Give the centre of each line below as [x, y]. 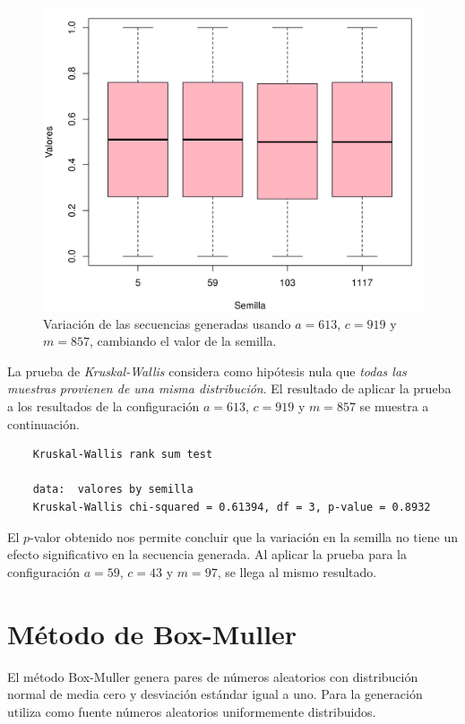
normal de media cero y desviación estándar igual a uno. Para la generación [215, 694]
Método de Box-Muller [152, 633]
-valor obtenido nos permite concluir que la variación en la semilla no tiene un [244, 536]
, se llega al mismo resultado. [297, 571]
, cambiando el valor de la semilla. [183, 341]
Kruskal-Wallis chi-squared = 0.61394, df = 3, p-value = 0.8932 [232, 508]
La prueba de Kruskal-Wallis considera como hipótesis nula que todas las [207, 371]
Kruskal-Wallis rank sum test [123, 455]
